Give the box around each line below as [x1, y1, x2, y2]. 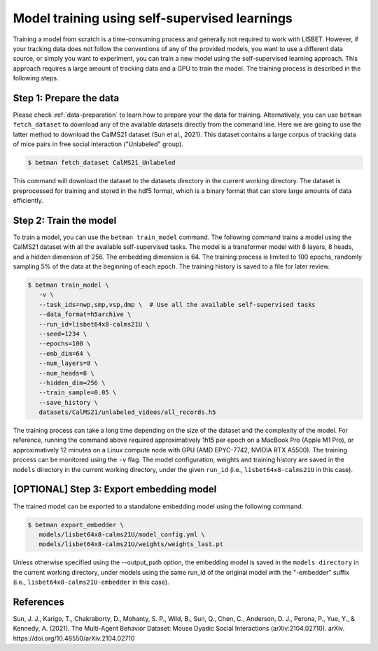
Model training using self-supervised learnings [13, 10, 293, 26]
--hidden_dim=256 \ [38, 378, 106, 387]
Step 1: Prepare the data [13, 92, 120, 104]
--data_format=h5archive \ [38, 310, 132, 318]
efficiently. [13, 196, 43, 204]
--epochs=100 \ [38, 340, 91, 348]
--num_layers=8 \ [38, 359, 98, 367]
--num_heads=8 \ [38, 369, 94, 377]
